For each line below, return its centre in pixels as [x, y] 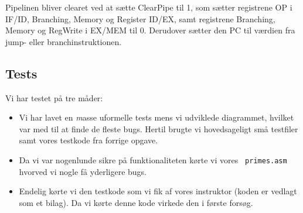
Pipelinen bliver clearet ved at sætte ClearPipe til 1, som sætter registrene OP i [149, 7]
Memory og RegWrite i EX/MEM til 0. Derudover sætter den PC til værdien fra [150, 30]
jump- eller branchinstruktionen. [64, 41]
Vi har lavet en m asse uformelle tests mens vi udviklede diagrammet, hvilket [156, 117]
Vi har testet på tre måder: [54, 97]
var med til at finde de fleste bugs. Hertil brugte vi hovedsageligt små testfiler [159, 128]
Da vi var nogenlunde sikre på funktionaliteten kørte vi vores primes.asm [153, 159]
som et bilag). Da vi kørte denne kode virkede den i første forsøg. [136, 202]
